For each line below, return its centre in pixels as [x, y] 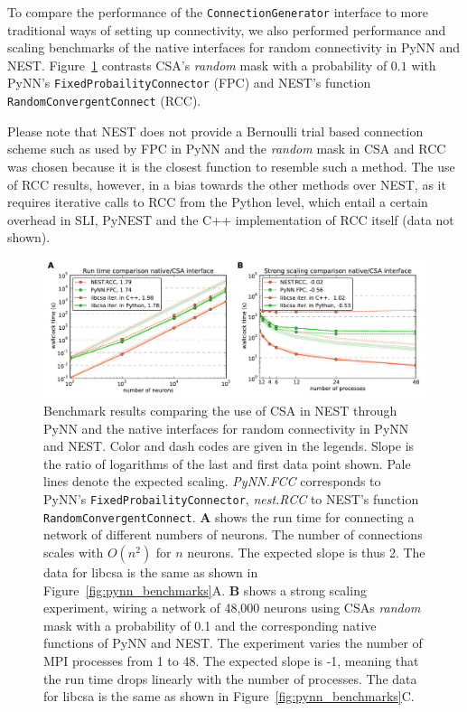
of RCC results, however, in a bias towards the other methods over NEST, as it [227, 184]
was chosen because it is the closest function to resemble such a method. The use [231, 166]
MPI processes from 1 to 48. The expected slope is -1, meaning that [231, 660]
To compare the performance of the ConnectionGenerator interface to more [218, 12]
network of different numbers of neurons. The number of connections [233, 534]
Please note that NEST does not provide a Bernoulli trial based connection [215, 131]
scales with [74, 552]
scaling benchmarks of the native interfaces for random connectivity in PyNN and [234, 47]
